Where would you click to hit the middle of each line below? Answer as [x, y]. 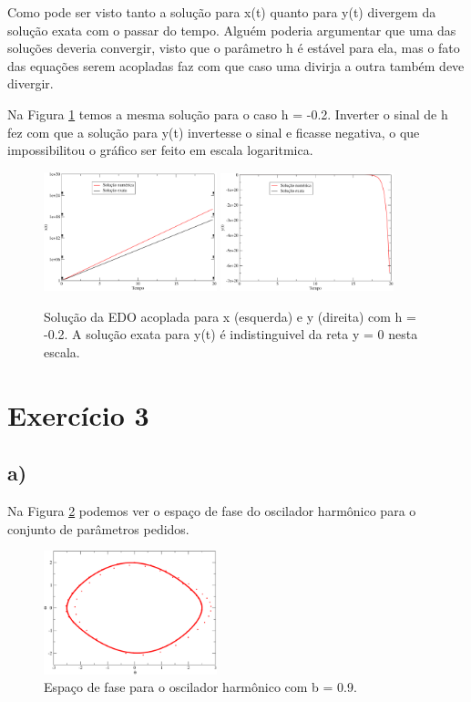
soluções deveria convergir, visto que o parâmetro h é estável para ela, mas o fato [234, 48]
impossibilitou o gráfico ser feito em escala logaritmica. [160, 150]
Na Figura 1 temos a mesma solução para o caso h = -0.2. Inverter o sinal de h [228, 114]
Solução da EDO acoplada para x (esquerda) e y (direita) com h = [230, 316]
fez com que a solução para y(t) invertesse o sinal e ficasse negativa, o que [214, 132]
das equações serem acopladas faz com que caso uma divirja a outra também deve [236, 65]
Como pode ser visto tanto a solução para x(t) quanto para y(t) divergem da [222, 12]
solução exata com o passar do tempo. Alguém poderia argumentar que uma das [232, 30]
